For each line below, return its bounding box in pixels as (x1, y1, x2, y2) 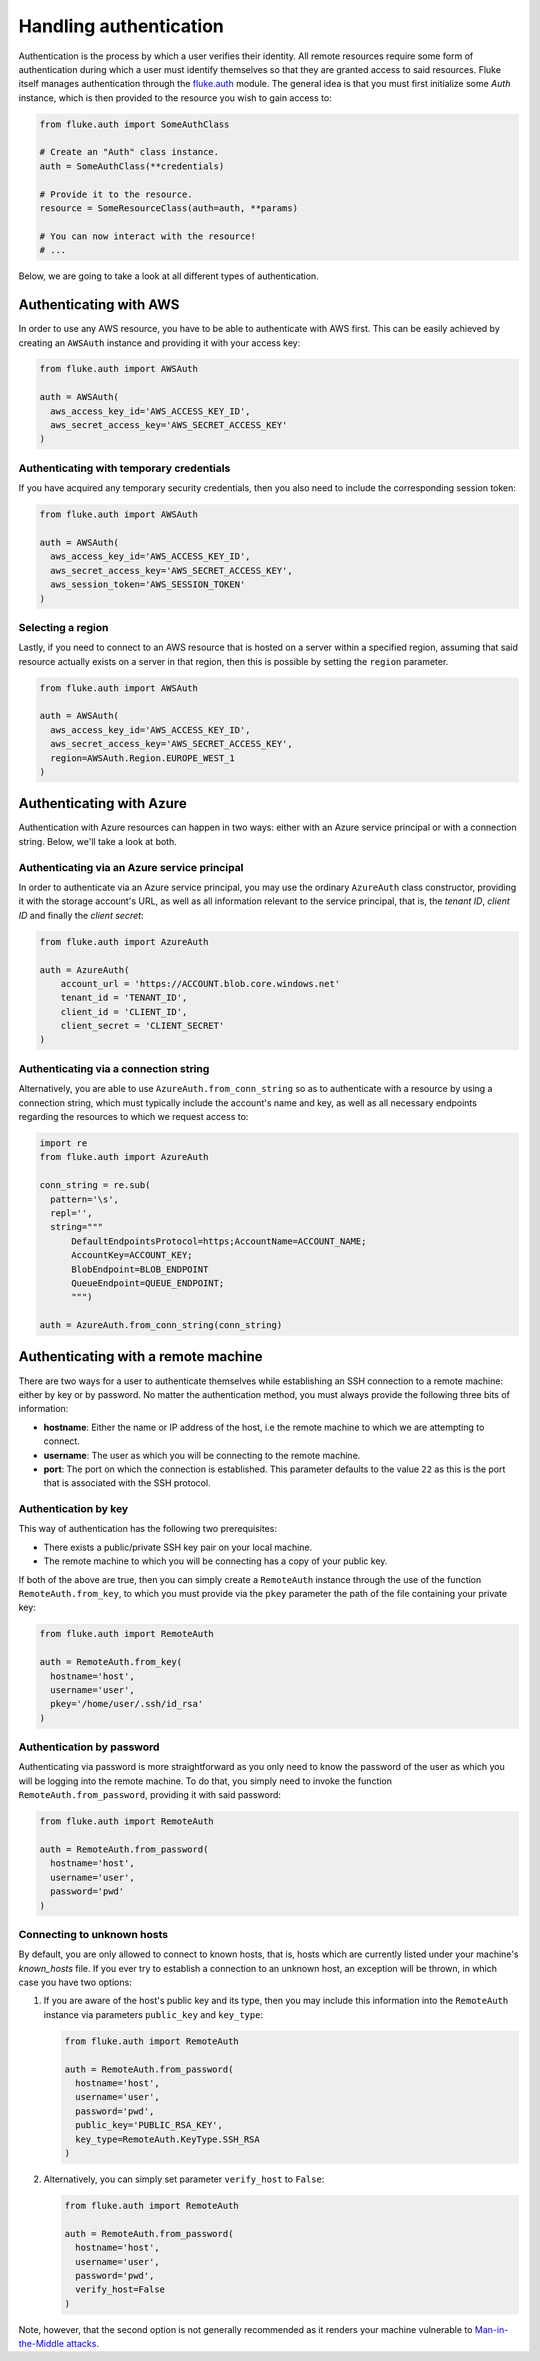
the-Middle (18, 2338, 65, 2350)
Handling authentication (18, 15, 225, 37)
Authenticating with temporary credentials (18, 461, 231, 475)
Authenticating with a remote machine (18, 1348, 264, 1365)
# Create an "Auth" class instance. (39, 146, 220, 158)
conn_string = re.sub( (39, 1180, 151, 1191)
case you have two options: (18, 1976, 132, 1989)
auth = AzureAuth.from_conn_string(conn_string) (39, 1320, 283, 1331)
